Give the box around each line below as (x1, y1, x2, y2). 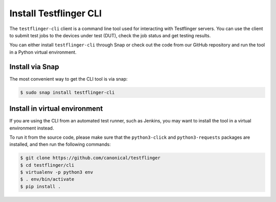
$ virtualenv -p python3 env (20, 169, 94, 175)
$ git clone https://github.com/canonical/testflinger (20, 155, 160, 161)
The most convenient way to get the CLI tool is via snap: (9, 75, 128, 82)
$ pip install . (20, 184, 61, 189)
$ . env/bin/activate (20, 176, 75, 182)
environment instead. (9, 125, 54, 131)
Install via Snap (9, 62, 59, 71)
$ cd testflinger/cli (20, 162, 75, 168)
